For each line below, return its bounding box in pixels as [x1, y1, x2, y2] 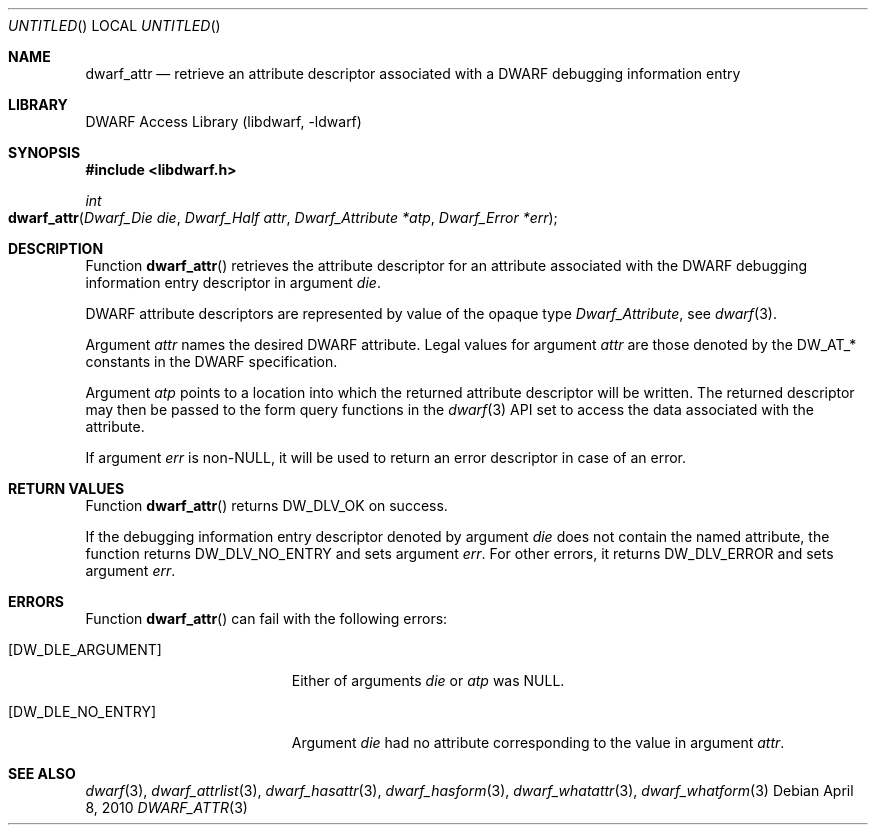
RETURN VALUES [8, 480, 125, 497]
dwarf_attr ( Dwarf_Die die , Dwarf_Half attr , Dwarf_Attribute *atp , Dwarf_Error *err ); [8, 209, 558, 226]
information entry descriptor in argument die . [85, 274, 381, 291]
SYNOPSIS [8, 144, 81, 161]
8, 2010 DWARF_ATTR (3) [85, 799, 248, 816]
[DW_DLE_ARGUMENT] [8, 641, 162, 658]
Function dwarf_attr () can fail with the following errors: [85, 610, 448, 627]
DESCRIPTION [8, 240, 104, 257]
